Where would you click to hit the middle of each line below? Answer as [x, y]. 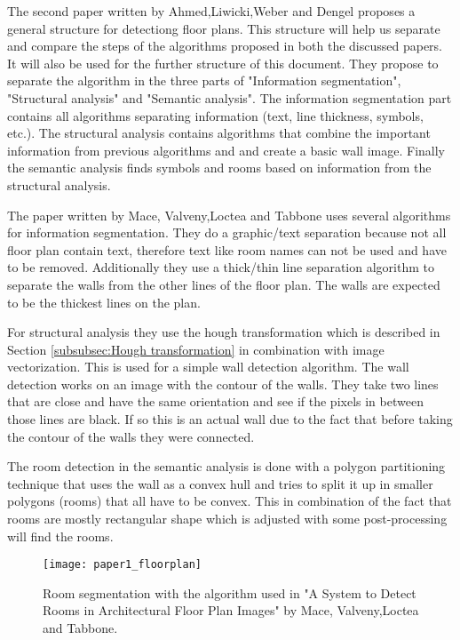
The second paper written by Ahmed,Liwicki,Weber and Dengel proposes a [211, 11]
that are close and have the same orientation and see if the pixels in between [215, 401]
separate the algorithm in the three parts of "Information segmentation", [204, 80]
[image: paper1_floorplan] [122, 565]
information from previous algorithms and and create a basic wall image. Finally [226, 150]
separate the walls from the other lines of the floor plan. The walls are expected [224, 284]
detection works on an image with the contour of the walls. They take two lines [223, 384]
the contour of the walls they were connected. [131, 436]
